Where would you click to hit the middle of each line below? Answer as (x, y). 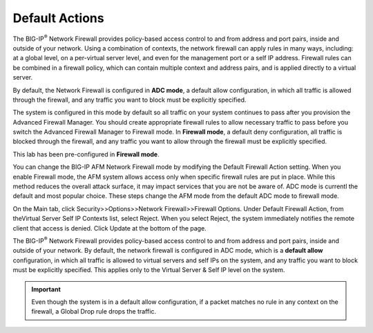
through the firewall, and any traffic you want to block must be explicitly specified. (130, 100)
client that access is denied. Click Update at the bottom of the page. (109, 228)
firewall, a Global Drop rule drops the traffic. (94, 312)
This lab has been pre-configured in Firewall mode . (86, 154)
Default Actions (58, 18)
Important (46, 289)
